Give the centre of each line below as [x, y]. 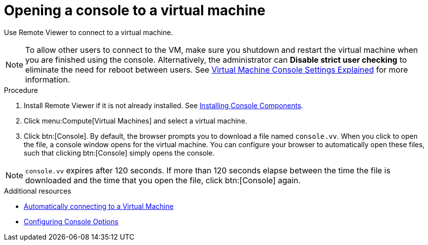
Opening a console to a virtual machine [135, 10]
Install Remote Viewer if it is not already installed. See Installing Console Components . [164, 105]
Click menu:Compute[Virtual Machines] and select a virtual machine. [135, 121]
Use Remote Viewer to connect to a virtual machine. [88, 32]
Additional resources [38, 191]
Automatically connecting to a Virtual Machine [99, 206]
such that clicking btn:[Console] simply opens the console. [119, 153]
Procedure [21, 90]
